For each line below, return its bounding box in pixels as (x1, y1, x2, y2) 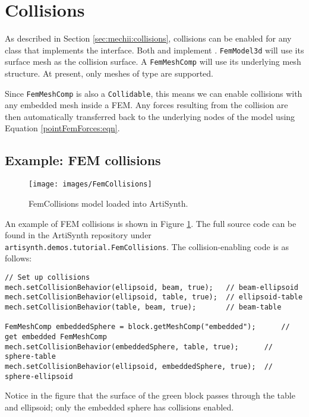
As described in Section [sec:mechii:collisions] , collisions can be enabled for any (5, 32, 292, 45)
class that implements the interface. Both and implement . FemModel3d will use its (5, 43, 304, 56)
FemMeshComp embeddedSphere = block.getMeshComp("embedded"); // (5, 323, 290, 331)
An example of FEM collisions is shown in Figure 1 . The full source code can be (5, 217, 297, 229)
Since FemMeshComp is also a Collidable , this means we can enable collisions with (5, 87, 302, 99)
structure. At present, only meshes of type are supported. (5, 67, 213, 80)
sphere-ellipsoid (5, 372, 73, 381)
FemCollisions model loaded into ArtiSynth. (29, 197, 188, 209)
